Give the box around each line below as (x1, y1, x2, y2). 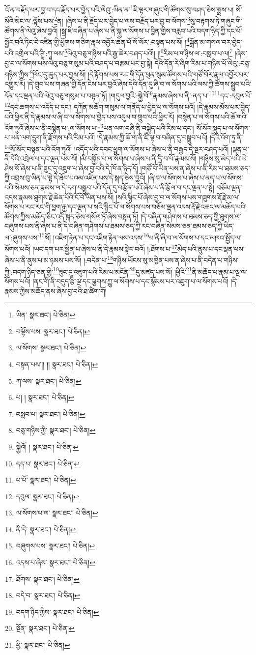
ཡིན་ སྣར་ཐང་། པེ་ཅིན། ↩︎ (16, 310, 76, 320)
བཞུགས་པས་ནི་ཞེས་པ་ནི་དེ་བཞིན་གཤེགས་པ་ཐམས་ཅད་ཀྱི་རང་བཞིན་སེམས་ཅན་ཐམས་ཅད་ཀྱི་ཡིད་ (4, 221, 234, 231)
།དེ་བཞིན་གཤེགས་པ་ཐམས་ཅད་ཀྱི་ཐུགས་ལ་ (140, 211, 241, 221)
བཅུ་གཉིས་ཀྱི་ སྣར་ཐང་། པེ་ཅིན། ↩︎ (16, 425, 96, 435)
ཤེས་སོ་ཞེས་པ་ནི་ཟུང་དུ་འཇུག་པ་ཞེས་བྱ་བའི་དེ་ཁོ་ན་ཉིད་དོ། (4, 163, 138, 173)
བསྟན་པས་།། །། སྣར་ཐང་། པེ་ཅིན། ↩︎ (16, 359, 98, 369)
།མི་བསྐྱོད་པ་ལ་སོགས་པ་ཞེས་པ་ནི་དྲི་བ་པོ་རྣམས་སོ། (80, 153, 197, 164)
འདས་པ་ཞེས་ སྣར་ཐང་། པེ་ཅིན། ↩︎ (16, 557, 95, 568)
